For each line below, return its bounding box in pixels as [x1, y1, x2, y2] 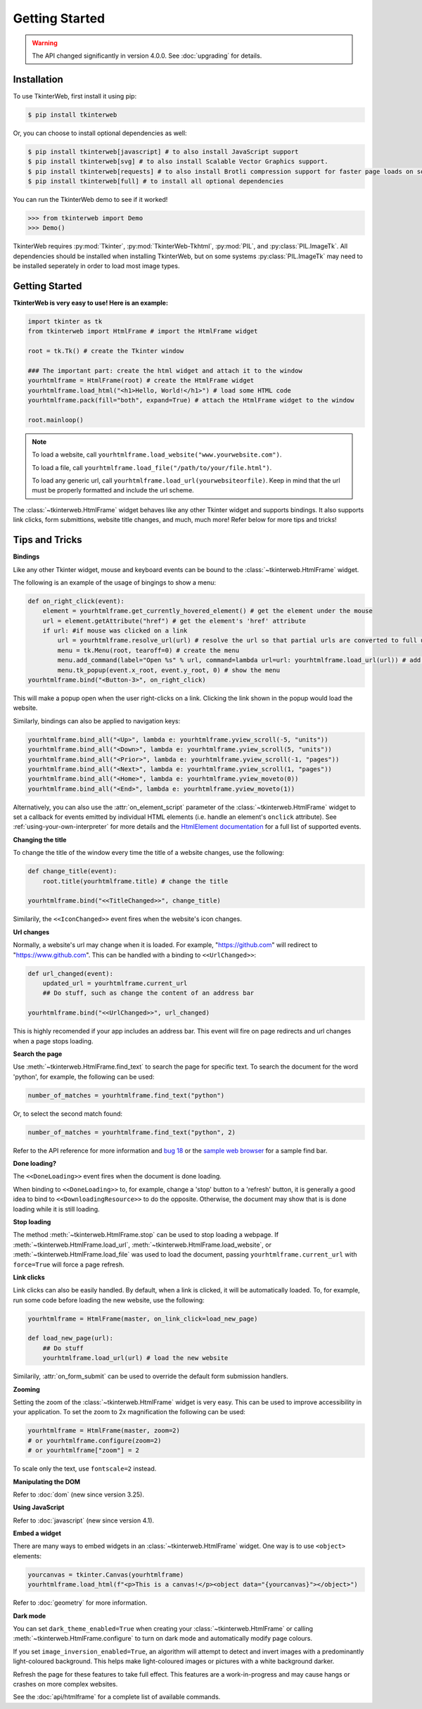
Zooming [13, 1385, 40, 1393]
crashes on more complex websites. [13, 1679, 118, 1688]
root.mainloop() [27, 416, 84, 424]
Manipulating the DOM [13, 1478, 81, 1486]
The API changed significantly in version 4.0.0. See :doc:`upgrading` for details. [32, 51, 262, 60]
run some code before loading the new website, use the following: [13, 1295, 205, 1304]
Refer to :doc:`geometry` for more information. [13, 1599, 148, 1607]
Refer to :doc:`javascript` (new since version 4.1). [13, 1516, 155, 1525]
